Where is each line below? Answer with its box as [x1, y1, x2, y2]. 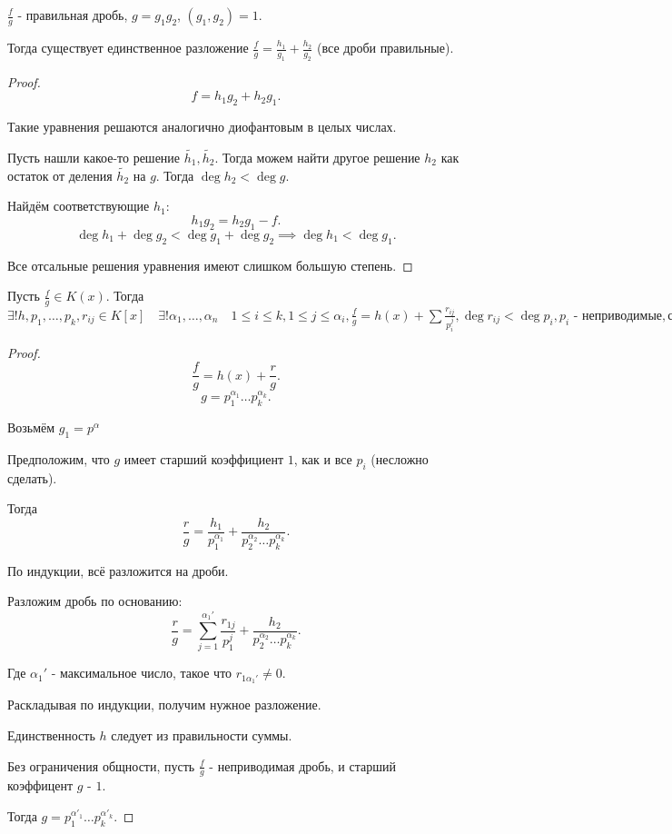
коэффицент [7, 776, 74, 795]
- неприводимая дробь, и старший [209, 756, 397, 775]
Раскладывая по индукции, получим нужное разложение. [7, 695, 321, 714]
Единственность [7, 725, 95, 744]
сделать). [7, 468, 57, 487]
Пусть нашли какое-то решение [7, 147, 181, 166]
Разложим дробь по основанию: [7, 591, 183, 611]
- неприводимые [573, 309, 663, 323]
